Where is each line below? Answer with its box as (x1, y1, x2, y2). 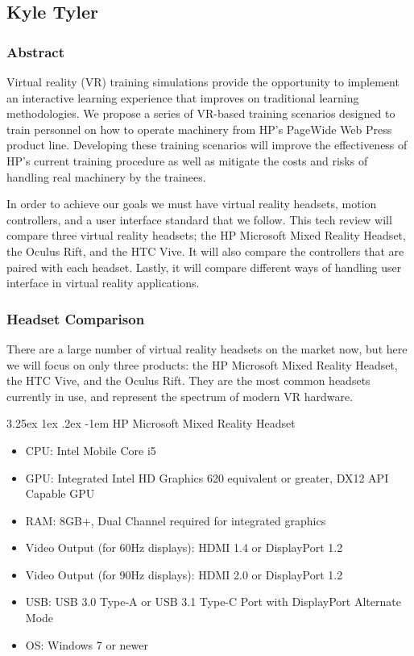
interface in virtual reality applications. (6, 274, 200, 291)
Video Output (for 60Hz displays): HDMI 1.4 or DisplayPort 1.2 (25, 539, 343, 556)
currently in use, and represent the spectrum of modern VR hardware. (6, 387, 354, 404)
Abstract (6, 41, 64, 61)
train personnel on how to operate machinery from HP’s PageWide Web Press (6, 120, 392, 137)
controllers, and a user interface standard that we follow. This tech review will (6, 211, 392, 228)
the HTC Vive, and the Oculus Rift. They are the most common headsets (6, 372, 371, 389)
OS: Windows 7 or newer (25, 636, 149, 653)
